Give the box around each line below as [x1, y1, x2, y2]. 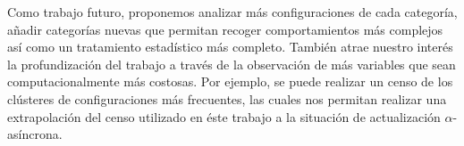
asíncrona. [7, 125, 63, 143]
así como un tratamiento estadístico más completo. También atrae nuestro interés [7, 37, 453, 56]
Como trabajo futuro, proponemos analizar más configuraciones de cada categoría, [7, 3, 458, 20]
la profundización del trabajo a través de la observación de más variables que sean [7, 54, 456, 73]
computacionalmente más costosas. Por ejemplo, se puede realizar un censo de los [7, 72, 453, 91]
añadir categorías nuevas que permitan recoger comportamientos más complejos [7, 20, 443, 38]
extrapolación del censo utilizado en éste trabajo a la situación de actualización [7, 107, 441, 126]
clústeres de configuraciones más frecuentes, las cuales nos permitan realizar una [7, 89, 447, 108]
